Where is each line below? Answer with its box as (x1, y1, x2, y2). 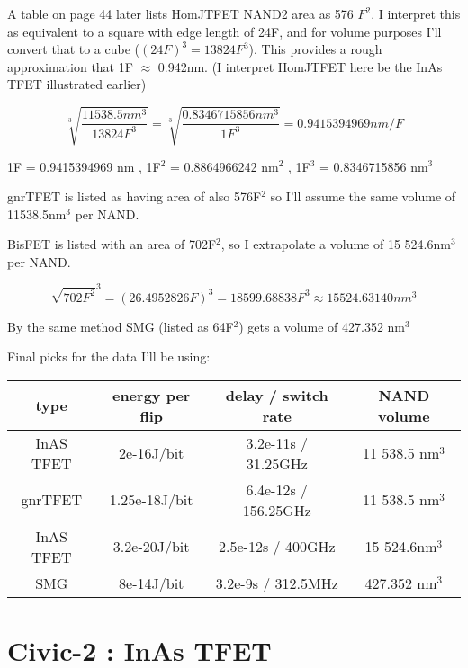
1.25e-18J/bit (109, 489, 193, 511)
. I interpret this (371, 4, 461, 22)
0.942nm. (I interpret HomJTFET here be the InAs (157, 57, 443, 76)
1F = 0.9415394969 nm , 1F (7, 156, 161, 175)
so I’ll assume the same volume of (270, 187, 456, 206)
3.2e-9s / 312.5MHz (215, 572, 338, 593)
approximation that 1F (7, 57, 133, 76)
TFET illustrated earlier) (7, 75, 147, 94)
